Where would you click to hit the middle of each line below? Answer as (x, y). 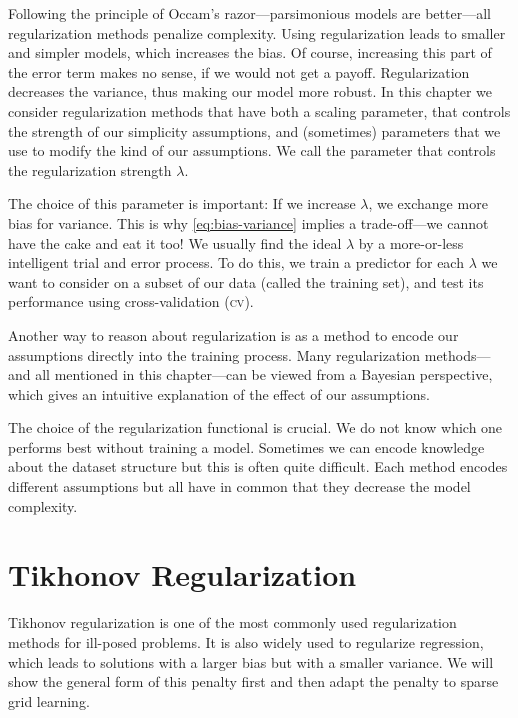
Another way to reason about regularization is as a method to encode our (233, 334)
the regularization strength (90, 169)
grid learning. (49, 700)
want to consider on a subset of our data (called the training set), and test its (246, 281)
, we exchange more (428, 203)
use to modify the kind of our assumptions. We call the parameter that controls (252, 150)
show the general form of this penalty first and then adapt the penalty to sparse (253, 681)
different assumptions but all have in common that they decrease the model (239, 486)
